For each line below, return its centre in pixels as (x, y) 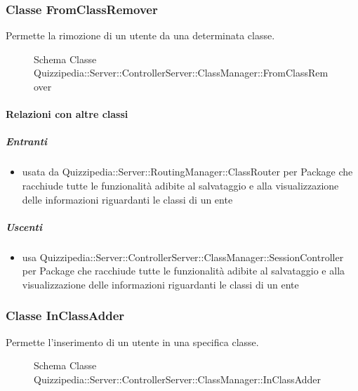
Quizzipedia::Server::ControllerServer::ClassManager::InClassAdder (178, 379)
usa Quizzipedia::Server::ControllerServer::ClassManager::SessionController (183, 257)
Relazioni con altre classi (67, 114)
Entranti (27, 141)
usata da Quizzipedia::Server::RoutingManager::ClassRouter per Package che (187, 172)
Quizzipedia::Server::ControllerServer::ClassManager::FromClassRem (181, 73)
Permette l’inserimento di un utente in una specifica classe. (132, 342)
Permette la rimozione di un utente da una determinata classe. (140, 35)
